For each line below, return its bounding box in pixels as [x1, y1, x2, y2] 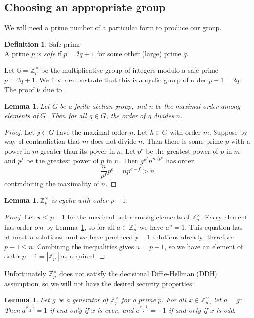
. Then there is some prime [142, 136, 223, 146]
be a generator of [58, 295, 108, 305]
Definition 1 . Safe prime [4, 39, 81, 49]
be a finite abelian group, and [59, 100, 147, 111]
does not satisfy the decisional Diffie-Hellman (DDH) [59, 268, 217, 278]
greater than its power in [40, 146, 115, 156]
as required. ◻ [61, 251, 105, 261]
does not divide [90, 136, 137, 146]
